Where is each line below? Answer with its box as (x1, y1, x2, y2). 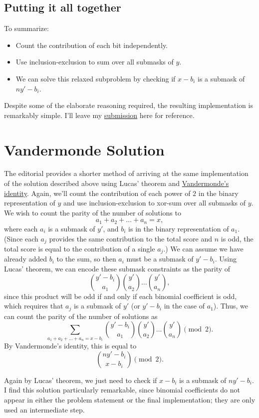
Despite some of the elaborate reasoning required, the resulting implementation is (4, 100, 253, 110)
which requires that (4, 300, 63, 311)
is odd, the (221, 233, 254, 243)
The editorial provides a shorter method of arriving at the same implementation (4, 168, 249, 178)
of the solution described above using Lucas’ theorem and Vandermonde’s (4, 178, 229, 188)
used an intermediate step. (4, 404, 85, 414)
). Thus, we (213, 300, 249, 311)
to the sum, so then (56, 253, 116, 264)
